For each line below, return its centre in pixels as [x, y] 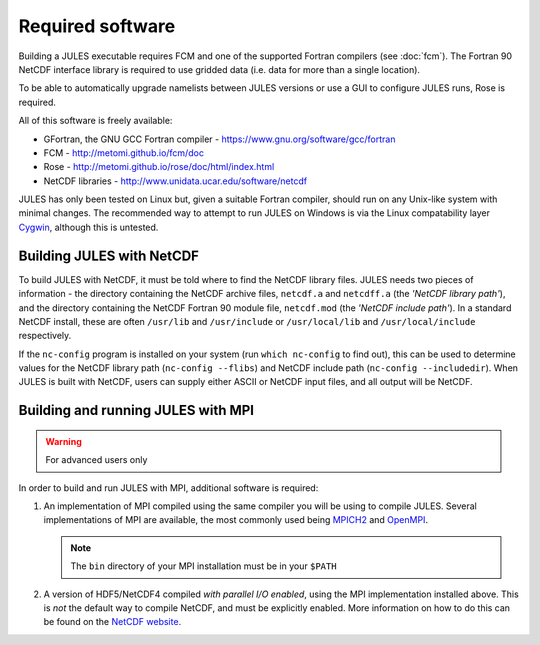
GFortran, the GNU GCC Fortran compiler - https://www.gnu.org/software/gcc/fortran [219, 139]
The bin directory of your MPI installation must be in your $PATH [203, 566]
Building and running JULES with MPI [136, 410]
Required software [97, 26]
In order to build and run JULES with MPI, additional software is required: [168, 487]
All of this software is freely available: [95, 121]
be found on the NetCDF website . [112, 622]
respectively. [45, 336]
